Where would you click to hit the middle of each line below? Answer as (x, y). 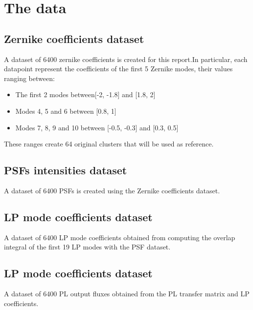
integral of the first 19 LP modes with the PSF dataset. (87, 247)
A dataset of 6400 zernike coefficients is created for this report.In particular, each (126, 59)
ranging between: (29, 78)
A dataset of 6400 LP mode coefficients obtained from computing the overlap (120, 237)
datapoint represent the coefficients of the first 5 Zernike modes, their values (118, 69)
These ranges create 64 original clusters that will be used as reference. (109, 144)
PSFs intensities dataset (66, 170)
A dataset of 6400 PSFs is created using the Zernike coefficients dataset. (112, 190)
